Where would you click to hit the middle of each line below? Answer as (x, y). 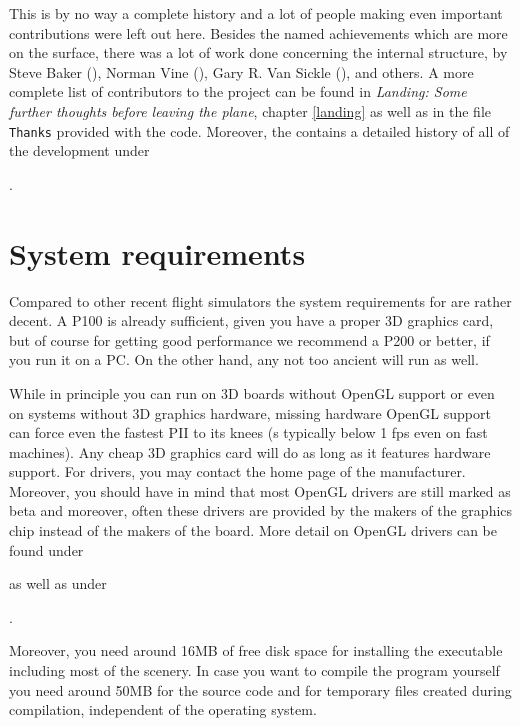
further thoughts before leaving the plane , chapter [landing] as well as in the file (250, 110)
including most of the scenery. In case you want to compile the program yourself (254, 670)
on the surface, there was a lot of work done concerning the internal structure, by (258, 52)
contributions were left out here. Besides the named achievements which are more (258, 32)
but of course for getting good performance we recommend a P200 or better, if (249, 339)
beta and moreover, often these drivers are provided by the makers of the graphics (261, 510)
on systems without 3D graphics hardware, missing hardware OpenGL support (250, 412)
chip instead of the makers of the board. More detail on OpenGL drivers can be (253, 530)
